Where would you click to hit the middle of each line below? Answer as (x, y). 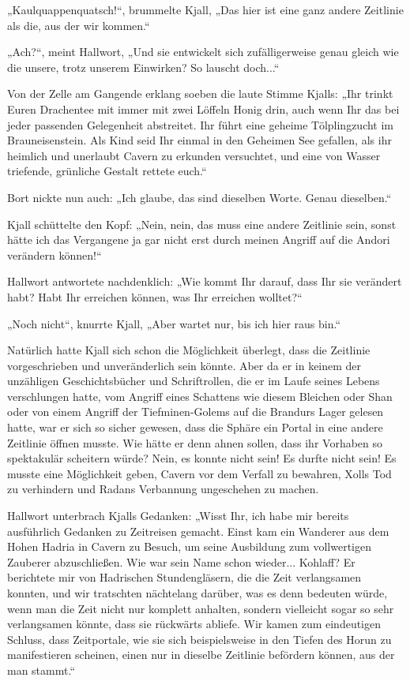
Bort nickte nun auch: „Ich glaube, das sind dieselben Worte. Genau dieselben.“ (199, 197)
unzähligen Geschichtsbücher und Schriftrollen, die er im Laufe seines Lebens (194, 381)
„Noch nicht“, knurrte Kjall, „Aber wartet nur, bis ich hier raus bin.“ (174, 323)
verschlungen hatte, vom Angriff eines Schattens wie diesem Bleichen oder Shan (200, 396)
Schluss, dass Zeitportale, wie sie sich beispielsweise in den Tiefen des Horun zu (199, 639)
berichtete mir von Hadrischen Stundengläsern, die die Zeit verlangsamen (184, 577)
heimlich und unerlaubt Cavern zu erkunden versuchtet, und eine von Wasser (194, 155)
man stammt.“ (41, 670)
